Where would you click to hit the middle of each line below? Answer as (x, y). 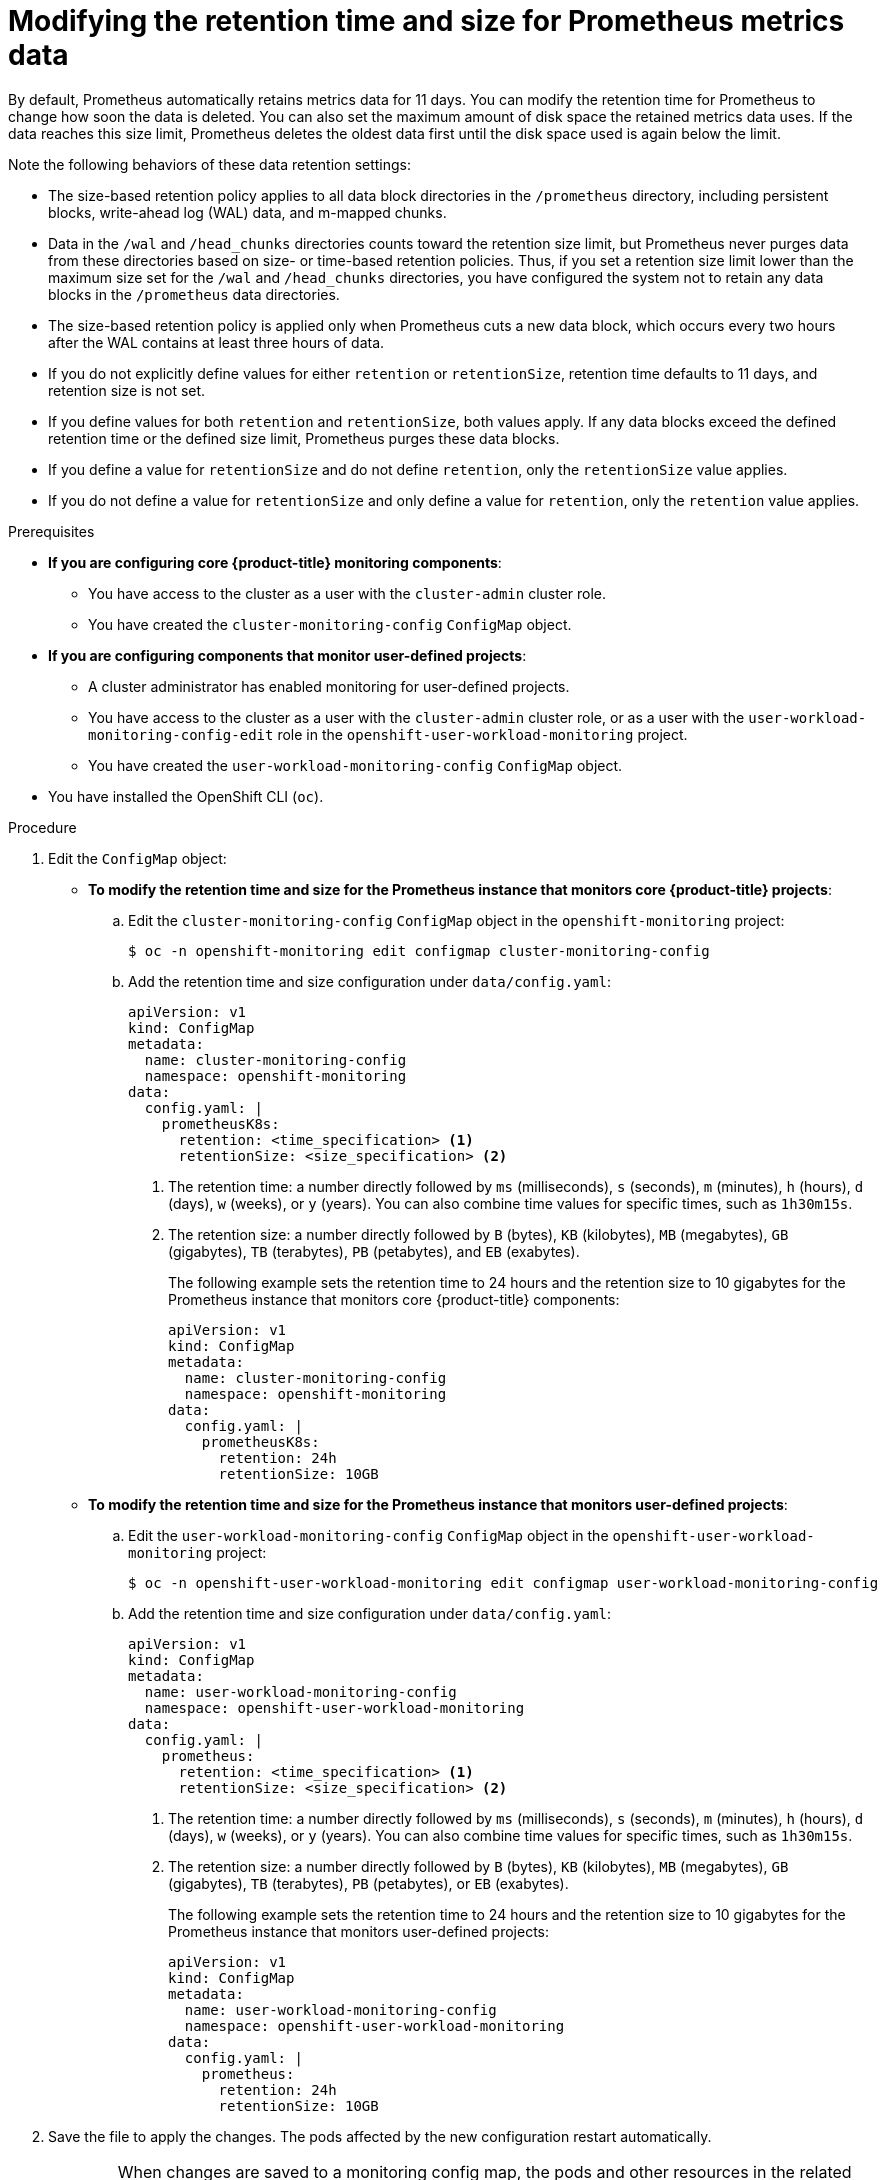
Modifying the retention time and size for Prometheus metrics (426, 21)
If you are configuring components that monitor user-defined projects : (287, 655)
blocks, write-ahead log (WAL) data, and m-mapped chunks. (247, 212)
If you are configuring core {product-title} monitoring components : (275, 562)
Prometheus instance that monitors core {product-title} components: (394, 1299)
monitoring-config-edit (181, 734)
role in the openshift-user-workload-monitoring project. (482, 734)
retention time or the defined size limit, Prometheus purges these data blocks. (304, 438)
